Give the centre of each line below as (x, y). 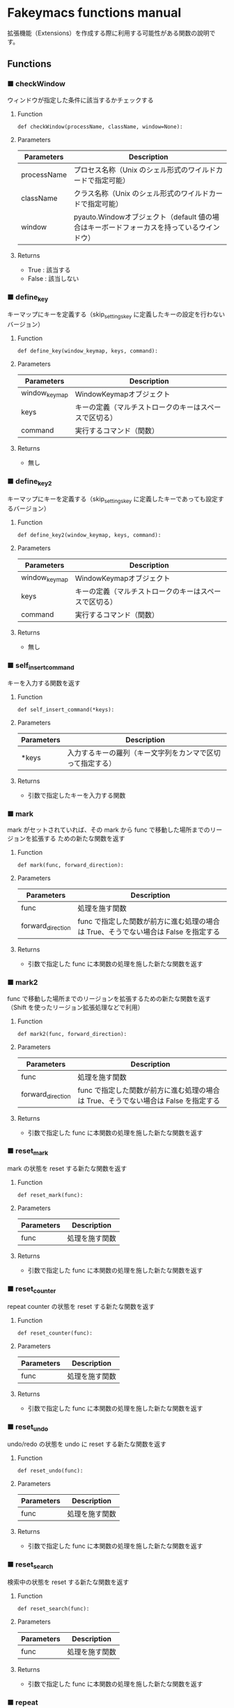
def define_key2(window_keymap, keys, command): (89, 535)
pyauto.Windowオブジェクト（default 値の (143, 217)
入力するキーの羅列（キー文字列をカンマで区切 (144, 752)
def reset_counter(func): (55, 1333)
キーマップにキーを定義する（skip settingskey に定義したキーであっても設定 (112, 499)
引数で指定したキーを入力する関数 (77, 795)
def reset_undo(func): (50, 1471)
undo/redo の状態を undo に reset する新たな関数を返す (87, 1444)
